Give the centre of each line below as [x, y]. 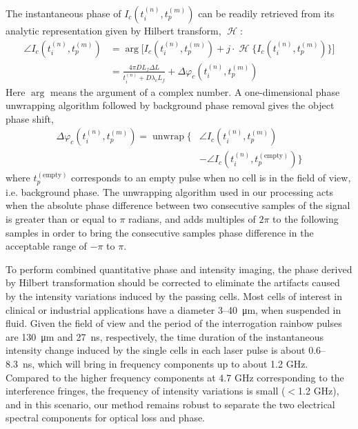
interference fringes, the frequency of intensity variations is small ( [146, 391]
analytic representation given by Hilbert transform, [113, 30]
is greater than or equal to [61, 219]
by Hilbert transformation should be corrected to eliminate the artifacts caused [173, 282]
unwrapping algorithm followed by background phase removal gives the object [170, 105]
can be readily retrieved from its [266, 13]
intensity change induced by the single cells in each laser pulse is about [156, 350]
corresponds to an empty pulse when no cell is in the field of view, [211, 178]
